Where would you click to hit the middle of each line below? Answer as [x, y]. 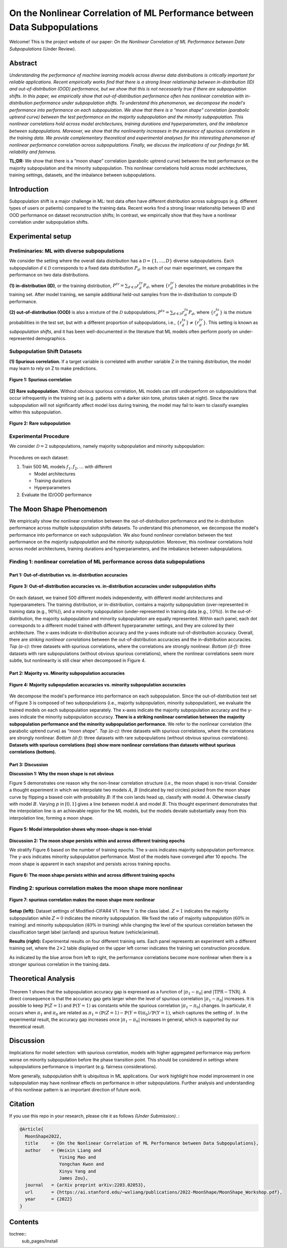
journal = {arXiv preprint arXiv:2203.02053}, [86, 1185]
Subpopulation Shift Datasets [46, 351]
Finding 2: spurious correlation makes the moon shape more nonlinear [96, 888]
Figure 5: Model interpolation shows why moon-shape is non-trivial [80, 829]
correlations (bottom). [33, 752]
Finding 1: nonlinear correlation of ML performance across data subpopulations [107, 562]
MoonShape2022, [44, 1136]
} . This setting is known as [231, 322]
